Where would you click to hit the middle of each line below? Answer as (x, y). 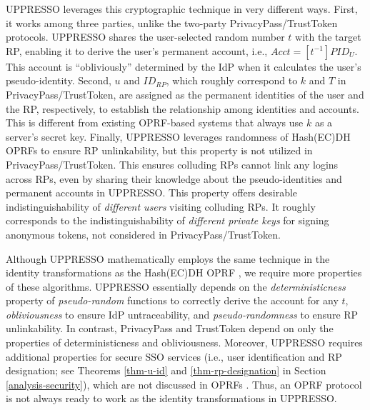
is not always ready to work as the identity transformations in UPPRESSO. (171, 398)
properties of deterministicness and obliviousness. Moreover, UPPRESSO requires (184, 342)
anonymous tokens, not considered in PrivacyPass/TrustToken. (143, 234)
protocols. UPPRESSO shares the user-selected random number (145, 37)
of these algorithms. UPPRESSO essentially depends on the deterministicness (176, 286)
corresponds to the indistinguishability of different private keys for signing (167, 220)
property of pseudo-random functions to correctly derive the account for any (172, 300)
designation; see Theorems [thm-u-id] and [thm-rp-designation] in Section (166, 370)
